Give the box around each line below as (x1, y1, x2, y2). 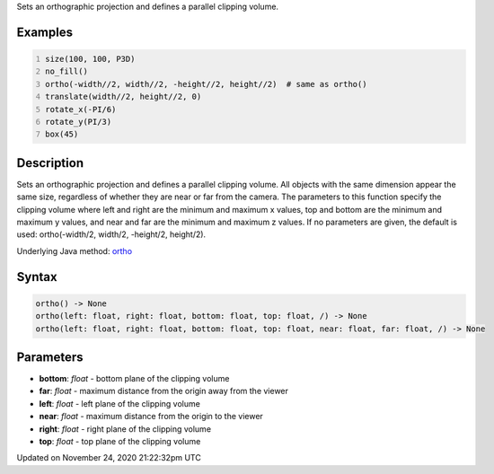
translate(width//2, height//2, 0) (45, 92, 202, 102)
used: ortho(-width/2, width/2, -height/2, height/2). (16, 229, 207, 240)
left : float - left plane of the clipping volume (39, 398, 201, 408)
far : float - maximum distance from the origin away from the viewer (39, 386, 289, 397)
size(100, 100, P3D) (45, 54, 136, 64)
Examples (16, 24, 74, 39)
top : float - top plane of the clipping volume (39, 436, 201, 447)
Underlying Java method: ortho (16, 245, 133, 256)
